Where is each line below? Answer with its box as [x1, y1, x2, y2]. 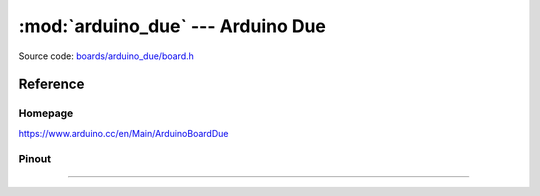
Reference [18, 76, 85, 93]
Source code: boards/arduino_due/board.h [18, 50, 195, 62]
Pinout [18, 152, 52, 166]
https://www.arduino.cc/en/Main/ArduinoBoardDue [18, 127, 229, 139]
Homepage [18, 106, 74, 120]
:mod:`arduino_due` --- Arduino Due [18, 15, 327, 37]
